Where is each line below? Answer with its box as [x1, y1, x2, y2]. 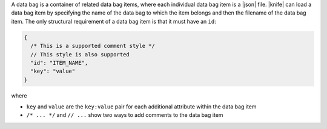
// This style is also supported [30, 51, 130, 58]
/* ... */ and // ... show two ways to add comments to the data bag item [26, 111, 223, 119]
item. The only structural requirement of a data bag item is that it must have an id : [11, 18, 216, 25]
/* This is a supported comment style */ [30, 42, 156, 50]
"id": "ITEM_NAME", [30, 59, 88, 66]
